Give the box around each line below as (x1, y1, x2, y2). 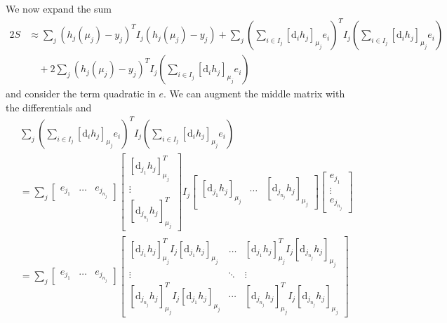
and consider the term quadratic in (6, 86, 156, 101)
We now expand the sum (6, 1, 112, 15)
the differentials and (6, 99, 92, 114)
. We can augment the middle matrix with (163, 86, 345, 101)
